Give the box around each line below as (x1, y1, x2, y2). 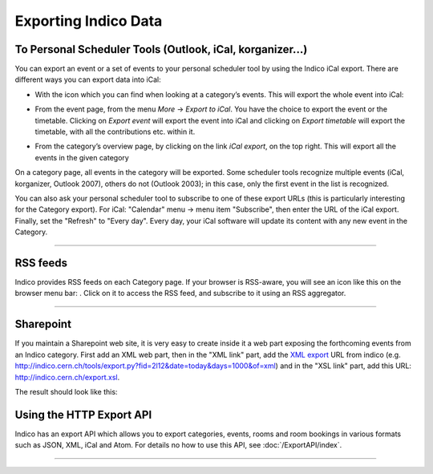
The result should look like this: (14, 387, 118, 396)
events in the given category (34, 152, 130, 162)
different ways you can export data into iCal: (14, 75, 161, 84)
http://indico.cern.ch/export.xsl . (14, 372, 120, 382)
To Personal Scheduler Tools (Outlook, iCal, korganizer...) (14, 43, 308, 56)
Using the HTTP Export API (14, 407, 152, 421)
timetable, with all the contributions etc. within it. (34, 127, 196, 136)
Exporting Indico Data (14, 12, 163, 30)
